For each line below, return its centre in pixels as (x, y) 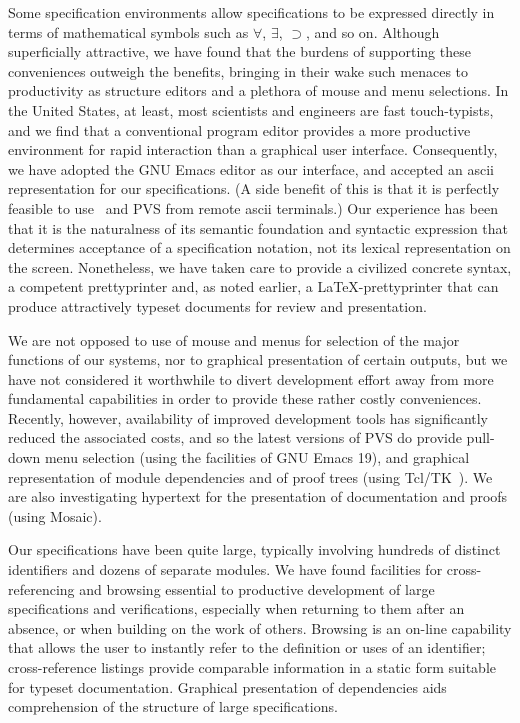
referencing (41, 588)
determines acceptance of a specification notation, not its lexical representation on (259, 247)
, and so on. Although (372, 31)
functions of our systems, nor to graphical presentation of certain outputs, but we (258, 359)
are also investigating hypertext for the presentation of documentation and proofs (258, 496)
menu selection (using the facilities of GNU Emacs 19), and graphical (257, 457)
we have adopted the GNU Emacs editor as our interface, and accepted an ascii (251, 168)
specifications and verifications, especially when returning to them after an (236, 608)
